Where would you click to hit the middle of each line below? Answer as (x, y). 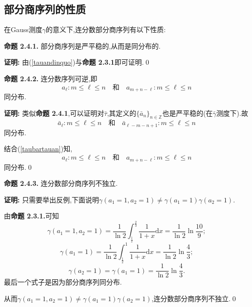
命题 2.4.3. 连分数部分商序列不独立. (61, 183)
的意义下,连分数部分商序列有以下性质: (106, 29)
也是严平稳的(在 (187, 113)
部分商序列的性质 (45, 9)
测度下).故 (232, 113)
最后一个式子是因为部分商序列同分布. (63, 282)
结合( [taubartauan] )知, (38, 149)
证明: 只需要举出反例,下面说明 (52, 199)
